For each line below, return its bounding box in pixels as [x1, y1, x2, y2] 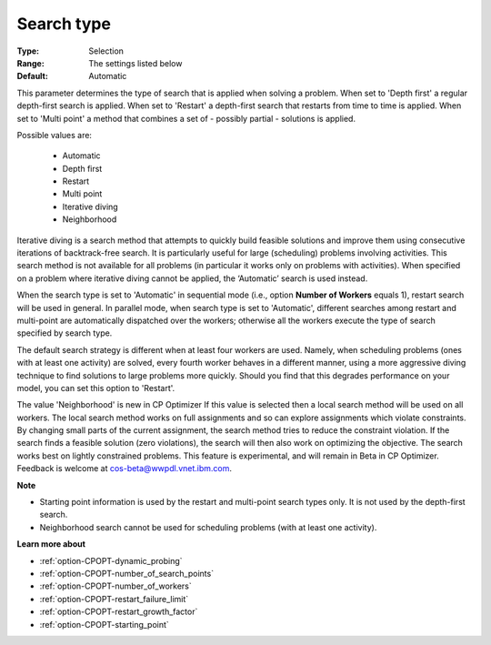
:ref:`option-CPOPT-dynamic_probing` [39, 555, 183, 566]
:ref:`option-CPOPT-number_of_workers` [39, 580, 193, 591]
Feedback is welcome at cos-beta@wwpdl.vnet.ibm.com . [16, 463, 232, 474]
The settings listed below [88, 57, 183, 68]
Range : [16, 57, 45, 68]
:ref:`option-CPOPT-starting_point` [39, 619, 170, 630]
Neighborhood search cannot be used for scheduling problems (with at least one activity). [39, 521, 377, 532]
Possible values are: [16, 129, 93, 140]
